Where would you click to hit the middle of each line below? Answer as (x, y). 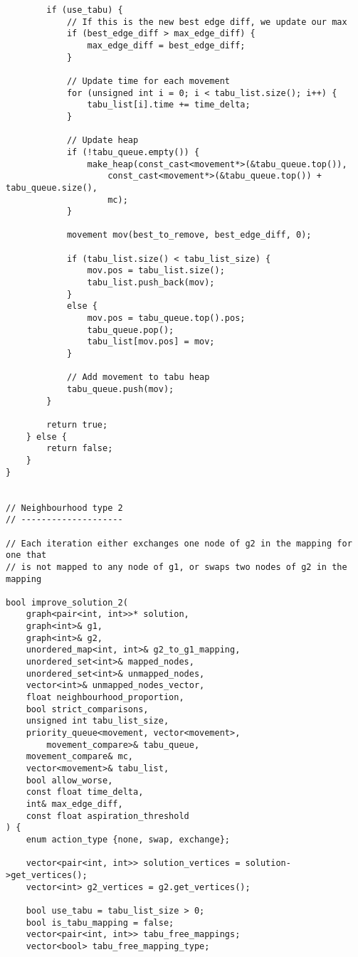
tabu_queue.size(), (52, 187)
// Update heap (102, 141)
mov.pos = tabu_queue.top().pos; (166, 318)
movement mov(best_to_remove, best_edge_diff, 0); (189, 235)
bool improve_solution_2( (67, 602)
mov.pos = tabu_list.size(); (156, 271)
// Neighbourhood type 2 (64, 508)
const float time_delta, (85, 792)
